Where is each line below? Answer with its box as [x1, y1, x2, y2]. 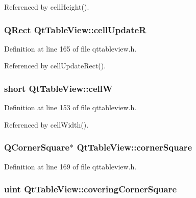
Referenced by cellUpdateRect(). [4, 60, 106, 71]
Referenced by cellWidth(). [4, 119, 89, 130]
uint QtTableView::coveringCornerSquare [4, 183, 177, 195]
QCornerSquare [4, 141, 70, 154]
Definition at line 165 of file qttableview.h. [4, 43, 137, 54]
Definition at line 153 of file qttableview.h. [4, 102, 137, 113]
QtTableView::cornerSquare [77, 141, 192, 154]
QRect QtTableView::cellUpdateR [4, 23, 146, 36]
